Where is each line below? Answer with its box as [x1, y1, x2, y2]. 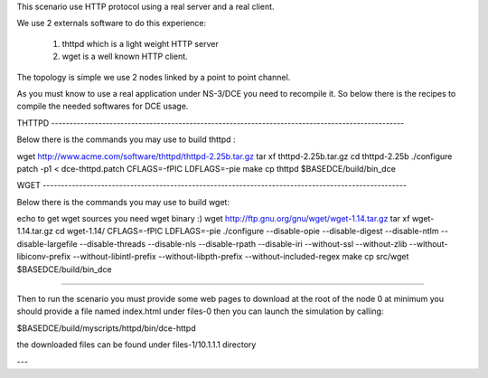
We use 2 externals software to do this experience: [16, 18, 207, 29]
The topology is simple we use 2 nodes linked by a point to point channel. [16, 71, 291, 82]
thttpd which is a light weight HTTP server [61, 38, 219, 49]
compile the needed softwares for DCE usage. [16, 100, 189, 112]
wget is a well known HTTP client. [61, 51, 189, 62]
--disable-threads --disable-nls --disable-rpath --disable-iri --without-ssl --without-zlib [79, 238, 408, 249]
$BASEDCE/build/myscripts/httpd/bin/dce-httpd [16, 322, 196, 334]
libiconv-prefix [16, 251, 71, 262]
